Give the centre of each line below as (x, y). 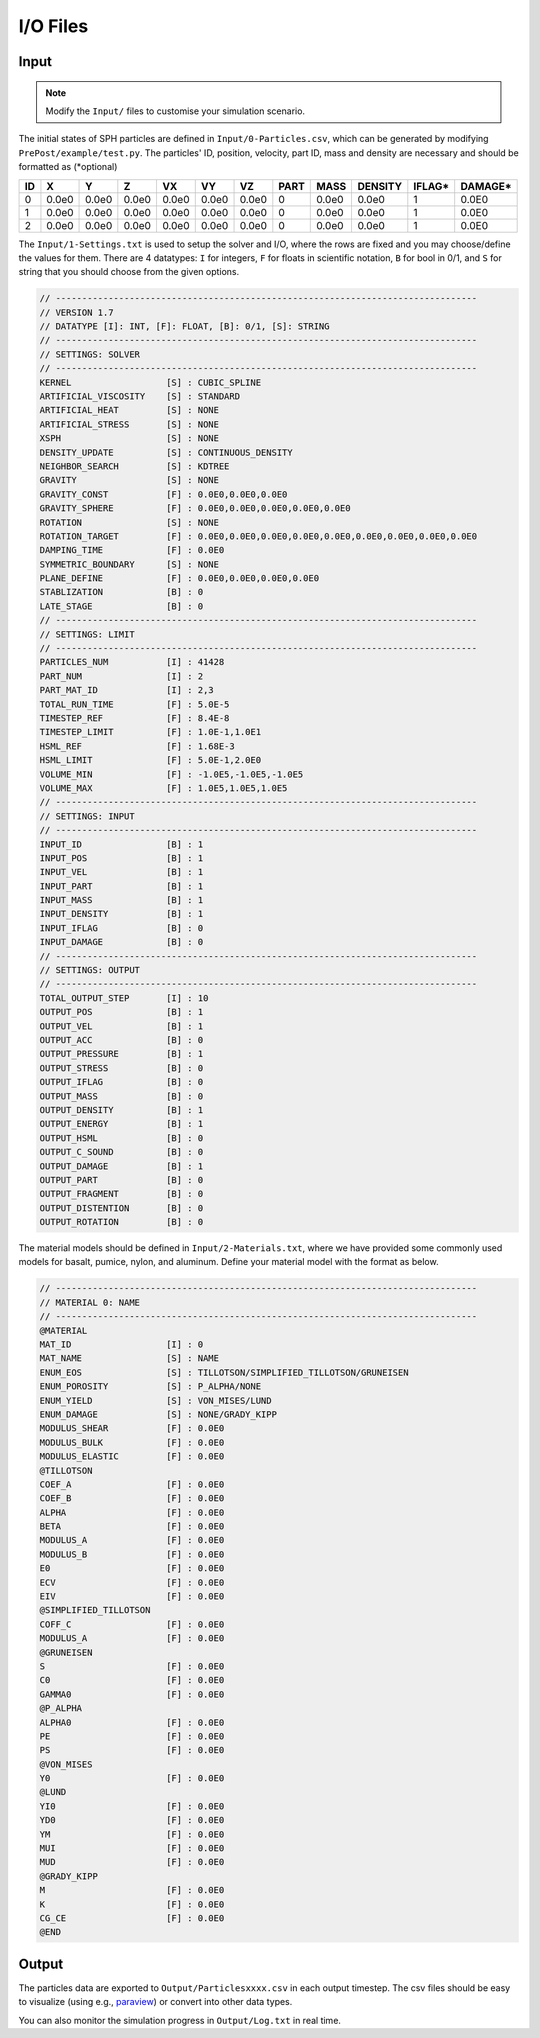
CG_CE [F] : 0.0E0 (132, 1918)
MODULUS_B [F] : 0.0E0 (132, 1554)
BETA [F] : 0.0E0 (132, 1526)
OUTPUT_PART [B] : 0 (121, 1179)
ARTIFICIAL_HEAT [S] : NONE (129, 410)
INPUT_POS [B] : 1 (121, 858)
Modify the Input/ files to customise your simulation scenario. (175, 111)
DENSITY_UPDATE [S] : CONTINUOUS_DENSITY (166, 452)
